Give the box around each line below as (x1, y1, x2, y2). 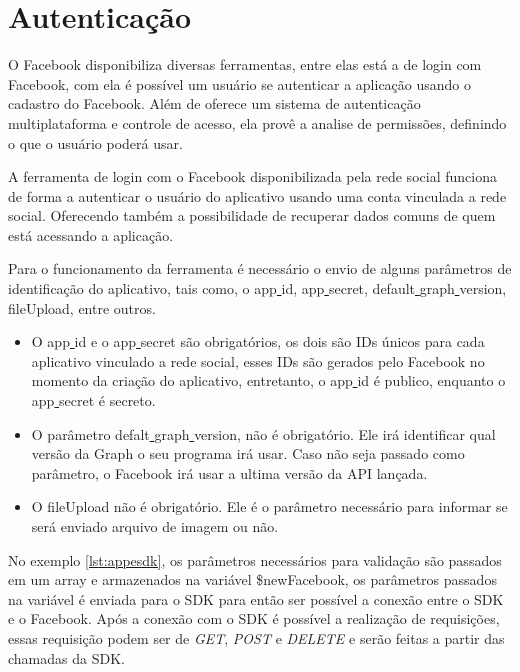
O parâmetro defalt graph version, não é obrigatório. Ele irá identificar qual (31, 423, 496, 444)
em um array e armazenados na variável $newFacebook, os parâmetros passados (8, 569, 497, 590)
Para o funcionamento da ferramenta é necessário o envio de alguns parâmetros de (8, 258, 512, 279)
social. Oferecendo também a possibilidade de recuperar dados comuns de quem (8, 205, 496, 226)
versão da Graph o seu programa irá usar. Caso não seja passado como (31, 443, 465, 464)
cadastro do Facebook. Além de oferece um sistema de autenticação (8, 93, 421, 114)
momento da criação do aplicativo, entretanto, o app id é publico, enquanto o (31, 370, 506, 391)
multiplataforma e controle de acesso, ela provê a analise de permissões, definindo (8, 112, 507, 133)
